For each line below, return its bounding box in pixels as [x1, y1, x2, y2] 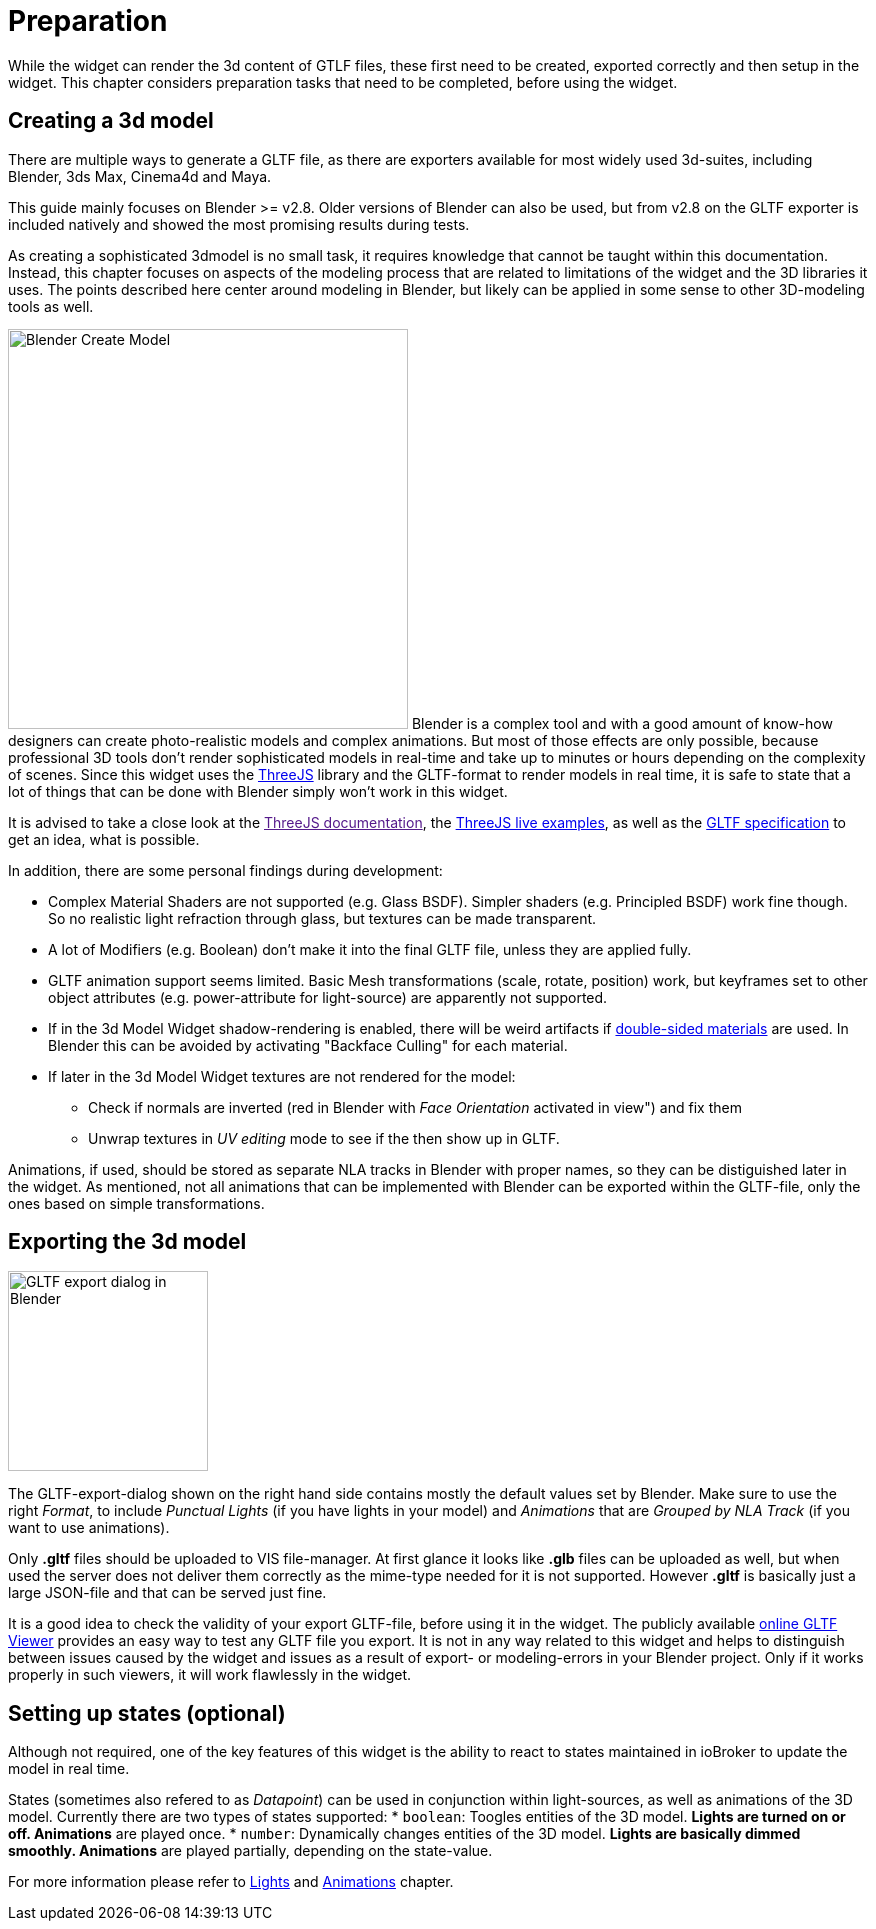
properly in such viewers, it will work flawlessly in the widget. [8, 1666, 412, 1684]
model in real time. [8, 1760, 130, 1778]
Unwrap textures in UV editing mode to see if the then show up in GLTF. [88, 1129, 560, 1147]
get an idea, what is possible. [8, 830, 200, 848]
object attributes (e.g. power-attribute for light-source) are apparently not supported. [48, 988, 608, 1006]
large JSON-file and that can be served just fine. [8, 1584, 327, 1602]
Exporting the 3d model [8, 1229, 247, 1255]
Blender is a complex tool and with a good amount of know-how [411, 714, 833, 732]
